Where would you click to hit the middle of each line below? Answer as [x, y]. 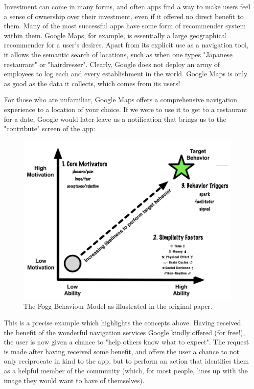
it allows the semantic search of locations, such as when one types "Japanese [118, 54]
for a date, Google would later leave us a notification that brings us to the [115, 119]
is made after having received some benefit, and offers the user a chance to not [122, 351]
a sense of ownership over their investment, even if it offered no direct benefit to [124, 16]
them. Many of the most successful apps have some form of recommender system [125, 26]
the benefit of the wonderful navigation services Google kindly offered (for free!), [125, 332]
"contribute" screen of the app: [50, 128]
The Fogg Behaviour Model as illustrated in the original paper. [118, 306]
